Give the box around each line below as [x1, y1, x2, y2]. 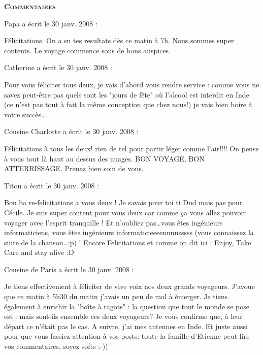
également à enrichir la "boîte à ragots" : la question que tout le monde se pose [4, 301, 249, 311]
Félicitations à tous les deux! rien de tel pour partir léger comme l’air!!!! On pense [4, 143, 259, 153]
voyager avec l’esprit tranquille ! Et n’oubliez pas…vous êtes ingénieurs [4, 217, 223, 228]
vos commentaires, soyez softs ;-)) [4, 341, 108, 351]
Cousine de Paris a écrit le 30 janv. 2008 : [4, 264, 134, 274]
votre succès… [4, 109, 46, 119]
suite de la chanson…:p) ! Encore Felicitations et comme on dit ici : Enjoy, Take [4, 237, 251, 247]
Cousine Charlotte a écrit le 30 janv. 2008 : [4, 126, 139, 137]
